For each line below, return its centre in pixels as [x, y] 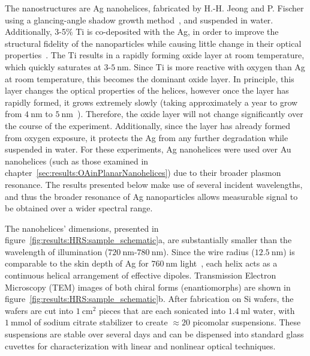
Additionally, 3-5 [35, 32]
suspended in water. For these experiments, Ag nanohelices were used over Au [148, 149]
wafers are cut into [39, 310]
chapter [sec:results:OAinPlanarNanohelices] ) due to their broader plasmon [143, 173]
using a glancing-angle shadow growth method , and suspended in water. [139, 20]
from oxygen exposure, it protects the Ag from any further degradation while [147, 137]
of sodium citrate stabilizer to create [101, 322]
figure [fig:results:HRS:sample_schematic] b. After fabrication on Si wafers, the [149, 299]
